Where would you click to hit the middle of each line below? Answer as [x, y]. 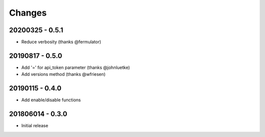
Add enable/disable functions [51, 100]
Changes [28, 13]
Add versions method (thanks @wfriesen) [63, 74]
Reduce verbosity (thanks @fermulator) [61, 42]
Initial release [35, 126]
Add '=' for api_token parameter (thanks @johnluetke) [76, 67]
